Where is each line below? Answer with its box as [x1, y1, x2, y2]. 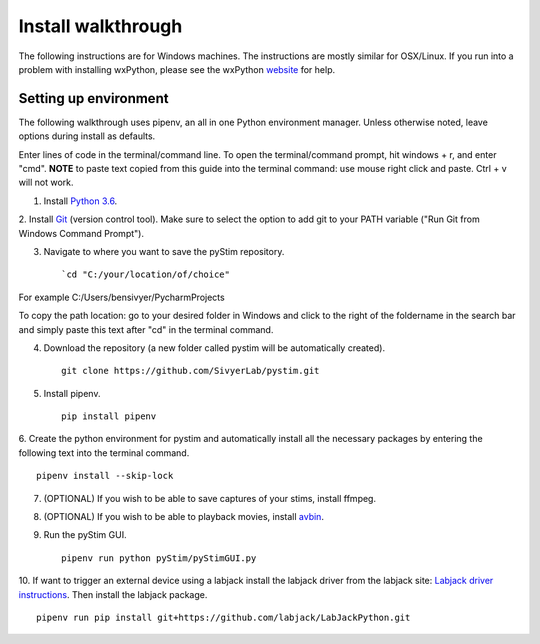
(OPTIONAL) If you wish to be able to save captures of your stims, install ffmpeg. [43, 492, 377, 504]
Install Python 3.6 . [43, 195, 118, 207]
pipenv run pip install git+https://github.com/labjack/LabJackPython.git [36, 612, 411, 623]
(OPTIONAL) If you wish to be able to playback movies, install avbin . [43, 511, 325, 523]
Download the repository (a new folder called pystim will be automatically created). [43, 341, 385, 354]
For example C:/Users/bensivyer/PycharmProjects [18, 291, 225, 303]
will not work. [18, 176, 74, 189]
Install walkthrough [18, 15, 183, 37]
